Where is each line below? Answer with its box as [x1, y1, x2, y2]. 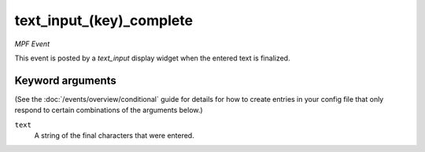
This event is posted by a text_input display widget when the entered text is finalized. [14, 53, 290, 63]
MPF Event [14, 39, 50, 49]
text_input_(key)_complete [14, 12, 193, 29]
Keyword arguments [14, 74, 117, 87]
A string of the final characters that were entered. [34, 131, 194, 140]
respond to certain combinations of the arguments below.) [14, 106, 204, 115]
